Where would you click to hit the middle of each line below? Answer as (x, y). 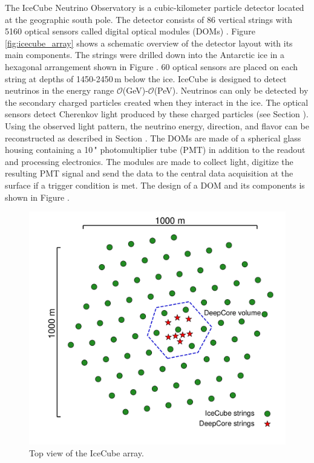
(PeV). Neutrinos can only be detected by (231, 90)
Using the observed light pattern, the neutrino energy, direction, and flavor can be (157, 125)
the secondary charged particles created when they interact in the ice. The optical (157, 102)
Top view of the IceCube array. (87, 452)
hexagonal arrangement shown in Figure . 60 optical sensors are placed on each (152, 66)
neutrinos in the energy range (60, 90)
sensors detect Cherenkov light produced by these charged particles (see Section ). (157, 114)
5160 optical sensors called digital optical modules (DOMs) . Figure (130, 31)
